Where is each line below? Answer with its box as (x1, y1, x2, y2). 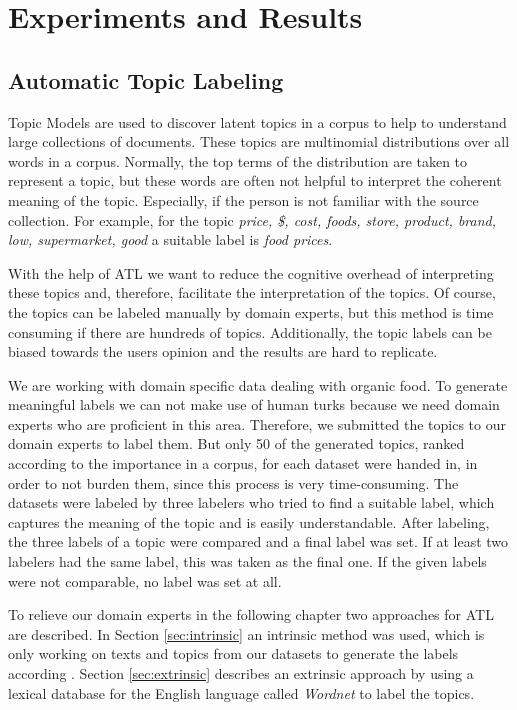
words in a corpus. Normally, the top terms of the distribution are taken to (8, 150, 468, 171)
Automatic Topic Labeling (8, 64, 284, 95)
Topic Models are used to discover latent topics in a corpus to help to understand (8, 111, 507, 132)
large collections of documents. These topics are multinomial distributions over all (8, 131, 510, 152)
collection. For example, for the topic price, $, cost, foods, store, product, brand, (8, 209, 497, 230)
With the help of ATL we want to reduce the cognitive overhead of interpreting (8, 262, 494, 283)
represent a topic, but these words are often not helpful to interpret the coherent (8, 170, 502, 191)
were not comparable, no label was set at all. (8, 570, 282, 591)
